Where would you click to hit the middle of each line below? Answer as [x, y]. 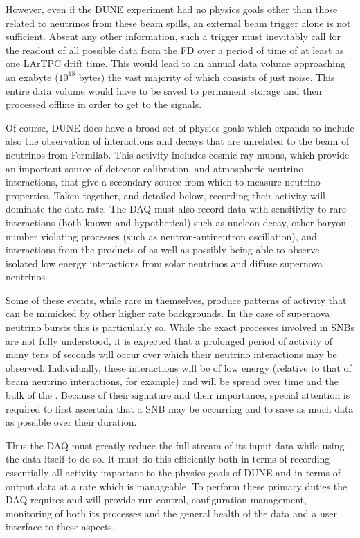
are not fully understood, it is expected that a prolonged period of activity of [169, 340]
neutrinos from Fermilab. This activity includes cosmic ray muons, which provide [178, 154]
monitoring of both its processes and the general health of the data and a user [171, 513]
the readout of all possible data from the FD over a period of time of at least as [175, 50]
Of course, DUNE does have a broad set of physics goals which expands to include [180, 127]
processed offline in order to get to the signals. [104, 104]
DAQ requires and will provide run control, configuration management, [156, 500]
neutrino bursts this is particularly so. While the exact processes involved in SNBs [180, 327]
